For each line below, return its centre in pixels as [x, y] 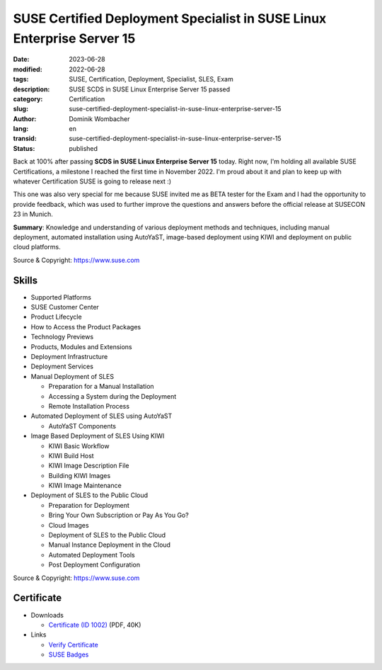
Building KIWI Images [80, 475]
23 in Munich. [33, 214]
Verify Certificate [73, 645]
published [83, 148]
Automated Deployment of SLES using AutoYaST [102, 416]
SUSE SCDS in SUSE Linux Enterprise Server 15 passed [149, 89]
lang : [21, 129]
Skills [25, 280]
